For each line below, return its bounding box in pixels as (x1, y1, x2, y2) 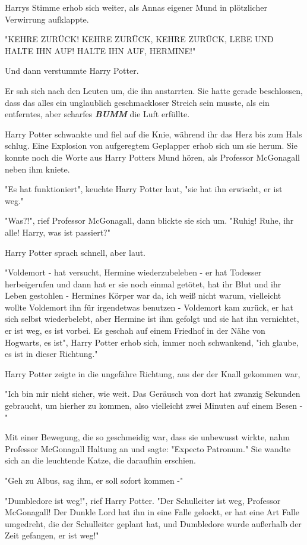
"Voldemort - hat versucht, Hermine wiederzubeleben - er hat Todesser (5, 266, 262, 278)
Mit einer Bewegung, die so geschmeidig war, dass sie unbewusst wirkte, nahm (5, 431, 290, 443)
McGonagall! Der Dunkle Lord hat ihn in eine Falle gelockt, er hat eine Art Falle (5, 506, 299, 518)
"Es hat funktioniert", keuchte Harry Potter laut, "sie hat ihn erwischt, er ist (5, 183, 283, 195)
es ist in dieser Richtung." (5, 347, 98, 360)
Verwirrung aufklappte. (5, 12, 89, 25)
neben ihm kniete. (5, 162, 70, 175)
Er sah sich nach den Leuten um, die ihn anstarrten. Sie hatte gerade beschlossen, (5, 84, 303, 96)
